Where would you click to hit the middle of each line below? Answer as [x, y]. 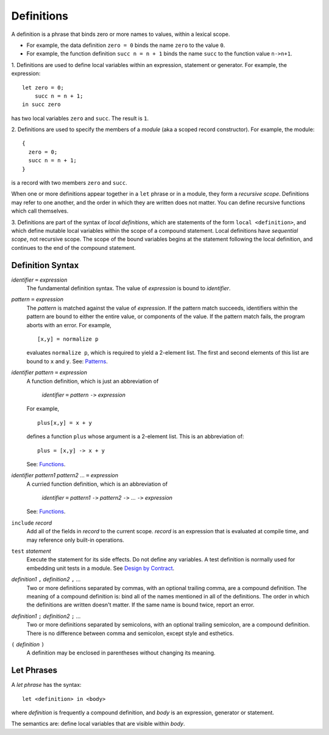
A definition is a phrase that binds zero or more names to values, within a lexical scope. [121, 34]
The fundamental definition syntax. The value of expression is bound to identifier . [129, 288]
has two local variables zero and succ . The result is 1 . [80, 118]
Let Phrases [34, 670]
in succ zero [41, 105]
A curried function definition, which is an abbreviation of [97, 484]
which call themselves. [40, 211]
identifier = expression [39, 280]
